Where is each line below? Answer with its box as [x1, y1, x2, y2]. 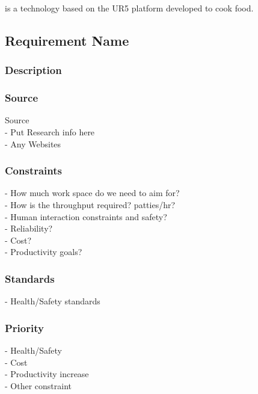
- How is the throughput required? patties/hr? [5, 199, 176, 211]
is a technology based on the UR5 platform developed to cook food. [5, 2, 254, 14]
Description [5, 63, 62, 78]
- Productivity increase [5, 368, 89, 380]
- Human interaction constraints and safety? [5, 210, 167, 223]
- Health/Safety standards [5, 295, 100, 307]
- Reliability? [5, 222, 53, 235]
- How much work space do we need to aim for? [5, 186, 180, 199]
